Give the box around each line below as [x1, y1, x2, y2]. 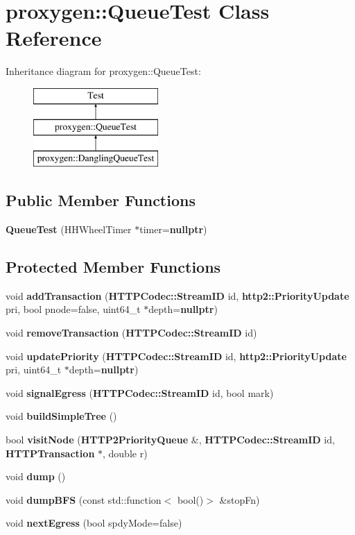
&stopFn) [219, 492, 260, 507]
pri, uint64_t [6, 362, 62, 377]
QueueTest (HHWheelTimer [6, 222, 132, 237]
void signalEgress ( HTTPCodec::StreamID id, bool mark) [6, 385, 274, 400]
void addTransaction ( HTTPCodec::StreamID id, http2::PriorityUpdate [6, 288, 349, 303]
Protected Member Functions [6, 256, 221, 278]
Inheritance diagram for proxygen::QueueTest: [6, 64, 201, 78]
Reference [6, 24, 102, 52]
